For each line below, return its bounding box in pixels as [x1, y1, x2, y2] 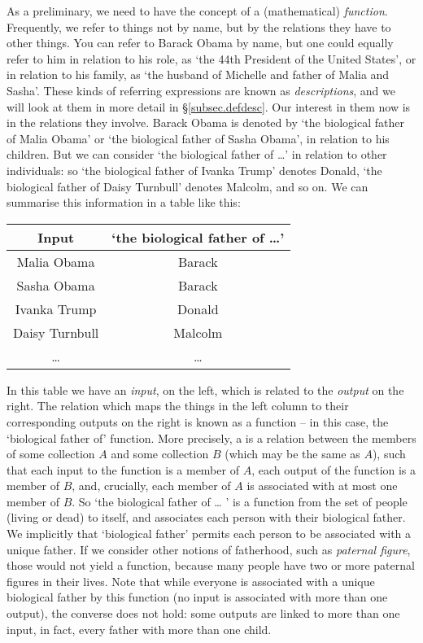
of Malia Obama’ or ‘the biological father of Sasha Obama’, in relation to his [7, 129, 390, 147]
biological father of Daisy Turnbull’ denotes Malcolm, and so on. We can [7, 177, 368, 195]
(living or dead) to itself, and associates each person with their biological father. [7, 509, 406, 526]
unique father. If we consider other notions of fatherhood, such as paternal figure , [7, 540, 411, 558]
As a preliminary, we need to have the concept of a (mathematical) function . [7, 2, 388, 19]
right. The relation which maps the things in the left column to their [7, 397, 349, 414]
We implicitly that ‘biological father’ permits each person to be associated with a [7, 525, 412, 542]
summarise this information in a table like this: [7, 194, 241, 211]
